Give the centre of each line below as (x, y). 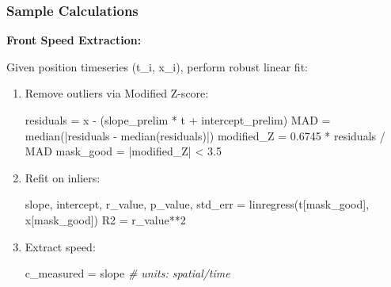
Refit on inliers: (63, 177)
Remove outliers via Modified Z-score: (117, 93)
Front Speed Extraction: (74, 40)
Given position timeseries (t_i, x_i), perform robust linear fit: (157, 66)
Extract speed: (60, 246)
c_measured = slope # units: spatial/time (127, 273)
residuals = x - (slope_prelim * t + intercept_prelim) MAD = (178, 120)
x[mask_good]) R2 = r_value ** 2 (105, 219)
